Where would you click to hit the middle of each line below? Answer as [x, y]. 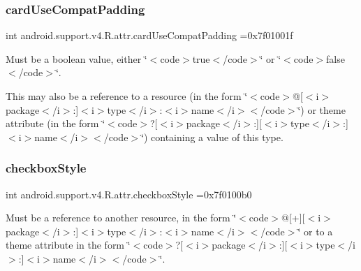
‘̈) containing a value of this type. [212, 137]
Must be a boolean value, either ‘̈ [76, 58]
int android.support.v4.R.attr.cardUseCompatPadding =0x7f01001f [149, 35]
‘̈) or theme [322, 109]
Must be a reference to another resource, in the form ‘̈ [121, 218]
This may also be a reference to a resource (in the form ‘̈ [127, 96]
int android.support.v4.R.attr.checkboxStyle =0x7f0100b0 [129, 194]
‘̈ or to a [315, 231]
